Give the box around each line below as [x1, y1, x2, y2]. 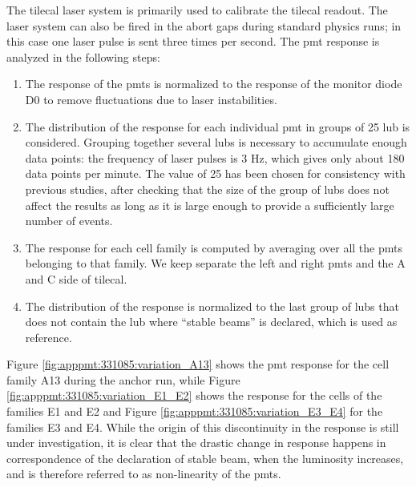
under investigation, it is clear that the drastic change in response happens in [6, 434, 386, 451]
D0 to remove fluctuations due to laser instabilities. [25, 91, 277, 107]
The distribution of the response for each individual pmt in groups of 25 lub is [25, 118, 410, 135]
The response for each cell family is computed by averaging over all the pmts [25, 239, 403, 256]
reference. [25, 328, 72, 345]
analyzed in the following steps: [6, 48, 160, 65]
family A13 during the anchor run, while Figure [6, 371, 240, 388]
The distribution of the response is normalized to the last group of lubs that [25, 297, 399, 314]
